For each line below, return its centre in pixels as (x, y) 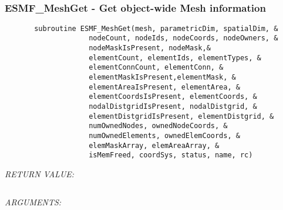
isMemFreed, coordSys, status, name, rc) (171, 155)
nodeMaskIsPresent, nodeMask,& (150, 48)
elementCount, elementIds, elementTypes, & (175, 58)
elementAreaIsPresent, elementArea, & (164, 87)
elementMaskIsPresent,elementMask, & (162, 78)
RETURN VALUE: (40, 174)
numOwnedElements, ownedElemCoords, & (164, 136)
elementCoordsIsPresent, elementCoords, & (173, 97)
